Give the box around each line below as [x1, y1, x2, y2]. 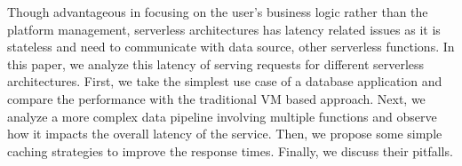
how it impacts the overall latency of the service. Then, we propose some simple [7, 124, 442, 143]
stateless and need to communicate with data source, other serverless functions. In [7, 37, 455, 56]
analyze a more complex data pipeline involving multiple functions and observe [7, 107, 437, 125]
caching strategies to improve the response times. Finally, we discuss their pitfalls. [7, 141, 453, 160]
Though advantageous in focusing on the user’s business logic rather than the [7, 3, 428, 20]
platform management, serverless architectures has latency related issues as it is [7, 20, 441, 38]
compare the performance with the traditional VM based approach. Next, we [7, 89, 426, 107]
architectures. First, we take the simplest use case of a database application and [7, 72, 442, 91]
